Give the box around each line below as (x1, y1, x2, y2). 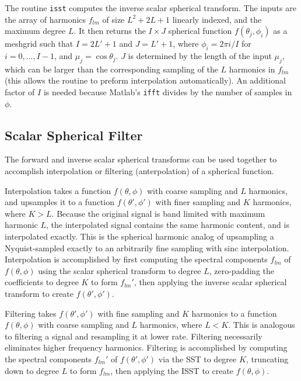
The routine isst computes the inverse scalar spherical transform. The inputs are (5, 2, 296, 13)
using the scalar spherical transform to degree (38, 264, 201, 276)
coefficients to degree (5, 276, 79, 288)
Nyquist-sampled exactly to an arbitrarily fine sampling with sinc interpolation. (5, 241, 289, 254)
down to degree (5, 364, 59, 376)
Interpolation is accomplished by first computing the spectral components (5, 253, 268, 265)
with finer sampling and (155, 196, 241, 208)
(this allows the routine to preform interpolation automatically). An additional (5, 74, 286, 86)
